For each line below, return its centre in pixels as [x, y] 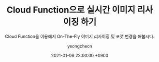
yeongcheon [80, 46]
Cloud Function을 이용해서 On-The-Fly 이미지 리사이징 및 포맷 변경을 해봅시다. [80, 36]
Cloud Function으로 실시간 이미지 [71, 10]
